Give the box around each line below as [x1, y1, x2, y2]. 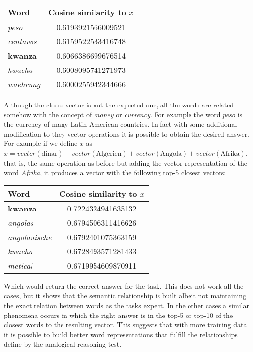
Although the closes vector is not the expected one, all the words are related [4, 100, 234, 109]
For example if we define [4, 138, 78, 148]
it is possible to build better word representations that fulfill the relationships [4, 329, 238, 339]
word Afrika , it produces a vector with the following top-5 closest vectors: [4, 167, 226, 177]
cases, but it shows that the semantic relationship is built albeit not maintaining [4, 290, 247, 301]
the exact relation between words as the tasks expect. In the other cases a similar [4, 300, 249, 310]
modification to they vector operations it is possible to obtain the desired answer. [4, 128, 250, 139]
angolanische [8, 231, 52, 243]
